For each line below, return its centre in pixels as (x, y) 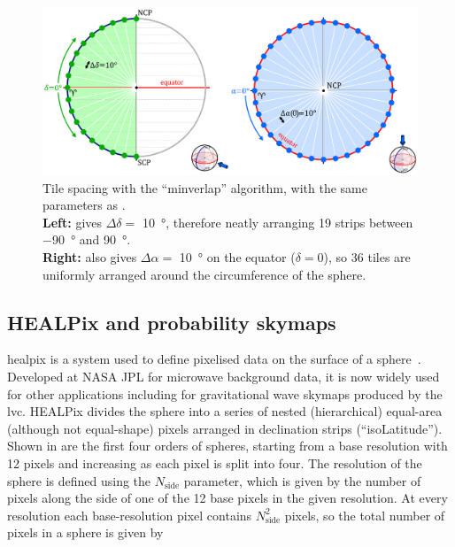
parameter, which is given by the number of (302, 480)
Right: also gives (90, 257)
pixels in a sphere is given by (85, 532)
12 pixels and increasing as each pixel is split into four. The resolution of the (215, 462)
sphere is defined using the (79, 480)
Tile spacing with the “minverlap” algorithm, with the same (205, 187)
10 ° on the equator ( (237, 257)
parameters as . (84, 205)
